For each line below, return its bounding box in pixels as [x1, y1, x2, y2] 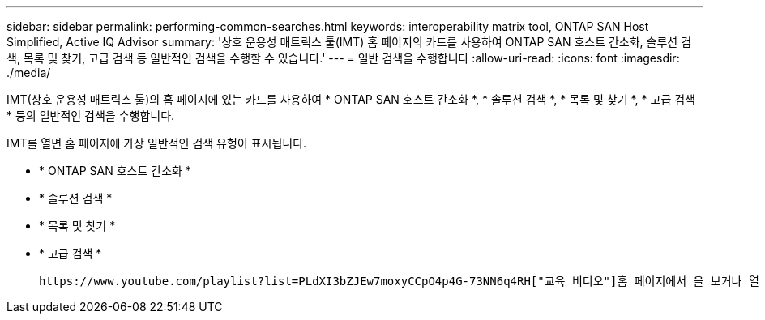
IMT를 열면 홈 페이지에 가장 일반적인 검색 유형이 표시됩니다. [6, 136, 307, 150]
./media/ [6, 66, 51, 79]
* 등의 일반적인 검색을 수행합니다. [6, 109, 175, 122]
